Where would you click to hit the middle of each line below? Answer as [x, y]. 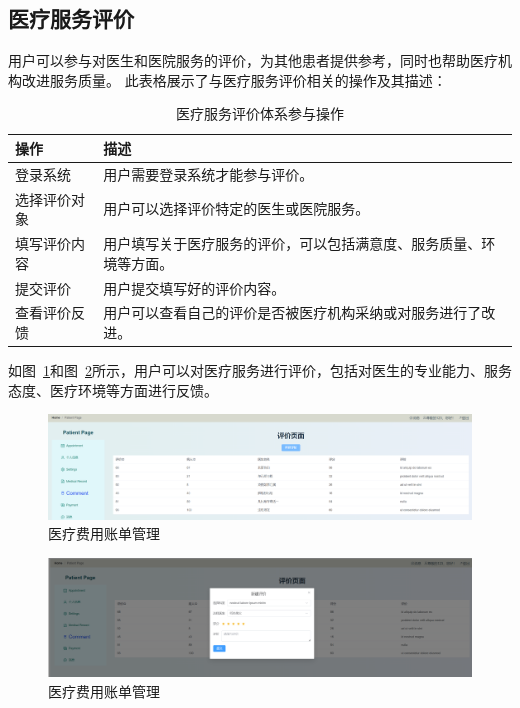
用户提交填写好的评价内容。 [194, 287]
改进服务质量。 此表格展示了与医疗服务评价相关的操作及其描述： [234, 79]
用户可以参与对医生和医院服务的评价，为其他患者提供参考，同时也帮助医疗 [253, 60]
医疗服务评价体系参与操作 [260, 113]
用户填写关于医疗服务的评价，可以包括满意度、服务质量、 [292, 243]
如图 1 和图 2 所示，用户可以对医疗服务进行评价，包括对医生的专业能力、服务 [260, 370]
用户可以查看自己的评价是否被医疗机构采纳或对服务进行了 [292, 312]
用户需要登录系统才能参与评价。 [208, 173]
